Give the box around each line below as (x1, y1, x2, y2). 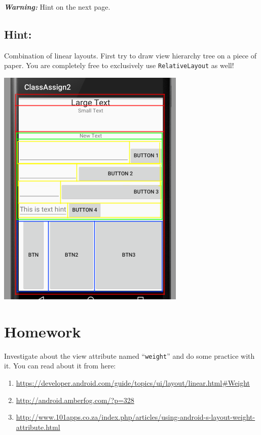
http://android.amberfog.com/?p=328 (16, 394, 134, 405)
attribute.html (16, 421, 60, 432)
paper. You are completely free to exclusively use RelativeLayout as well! (4, 60, 234, 71)
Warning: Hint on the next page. (4, 2, 110, 12)
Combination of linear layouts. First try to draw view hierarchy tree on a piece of (4, 50, 257, 60)
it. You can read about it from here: (4, 360, 116, 371)
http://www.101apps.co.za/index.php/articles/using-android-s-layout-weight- (16, 412, 255, 422)
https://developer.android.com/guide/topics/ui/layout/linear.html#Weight (16, 378, 250, 388)
